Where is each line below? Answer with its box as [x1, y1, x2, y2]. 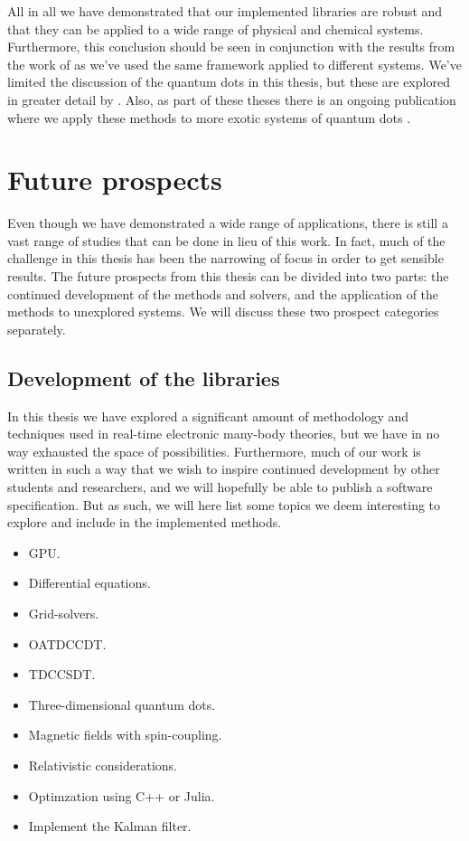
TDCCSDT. [28, 665, 96, 684]
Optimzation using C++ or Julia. [28, 786, 215, 805]
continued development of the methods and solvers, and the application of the [7, 284, 439, 303]
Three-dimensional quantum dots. [28, 695, 216, 713]
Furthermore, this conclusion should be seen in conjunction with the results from [7, 37, 455, 56]
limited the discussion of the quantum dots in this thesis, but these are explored [7, 72, 450, 91]
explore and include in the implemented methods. [7, 513, 282, 532]
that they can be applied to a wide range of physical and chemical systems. [7, 19, 424, 38]
